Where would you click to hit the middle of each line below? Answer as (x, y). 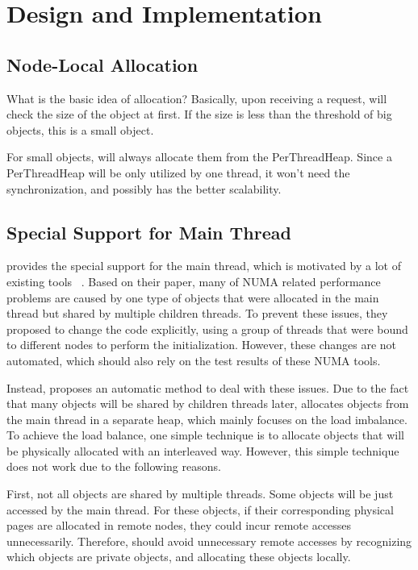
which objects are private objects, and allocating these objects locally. (179, 557)
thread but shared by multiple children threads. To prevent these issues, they (197, 313)
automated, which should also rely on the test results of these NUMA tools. (194, 360)
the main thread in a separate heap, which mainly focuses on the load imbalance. (207, 419)
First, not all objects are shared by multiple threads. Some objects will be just (200, 494)
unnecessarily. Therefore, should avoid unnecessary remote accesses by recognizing (209, 541)
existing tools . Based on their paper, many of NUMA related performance (194, 281)
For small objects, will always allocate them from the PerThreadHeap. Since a (199, 157)
